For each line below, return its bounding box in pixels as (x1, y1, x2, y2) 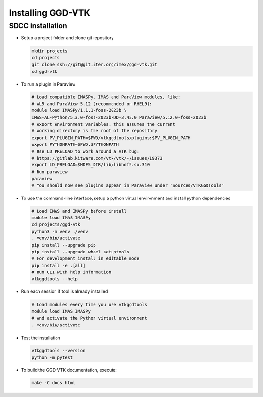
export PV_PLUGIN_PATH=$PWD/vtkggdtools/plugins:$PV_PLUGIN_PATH (31, 135, 191, 141)
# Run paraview (31, 169, 68, 175)
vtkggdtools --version (31, 348, 86, 353)
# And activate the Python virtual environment (31, 315, 147, 321)
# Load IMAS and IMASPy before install (31, 208, 127, 214)
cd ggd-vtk (31, 69, 57, 74)
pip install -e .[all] (31, 263, 86, 268)
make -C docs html (31, 380, 75, 385)
